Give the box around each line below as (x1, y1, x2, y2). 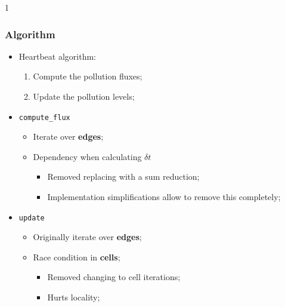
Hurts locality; (47, 291, 100, 303)
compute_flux (18, 113, 70, 122)
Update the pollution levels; (33, 90, 135, 102)
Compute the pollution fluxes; (33, 70, 142, 82)
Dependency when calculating (33, 150, 142, 162)
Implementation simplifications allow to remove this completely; (47, 191, 281, 203)
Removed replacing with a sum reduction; (47, 170, 200, 183)
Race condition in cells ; (33, 250, 120, 263)
